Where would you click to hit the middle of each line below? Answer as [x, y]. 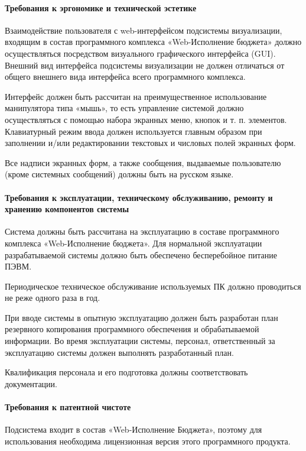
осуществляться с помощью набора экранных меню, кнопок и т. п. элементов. [146, 119]
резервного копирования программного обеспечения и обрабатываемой [132, 329]
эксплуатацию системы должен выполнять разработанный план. [119, 352]
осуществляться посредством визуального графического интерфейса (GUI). [140, 53]
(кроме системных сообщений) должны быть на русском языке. [119, 174]
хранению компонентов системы [67, 209]
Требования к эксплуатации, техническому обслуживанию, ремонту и [139, 197]
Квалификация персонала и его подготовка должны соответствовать [126, 372]
